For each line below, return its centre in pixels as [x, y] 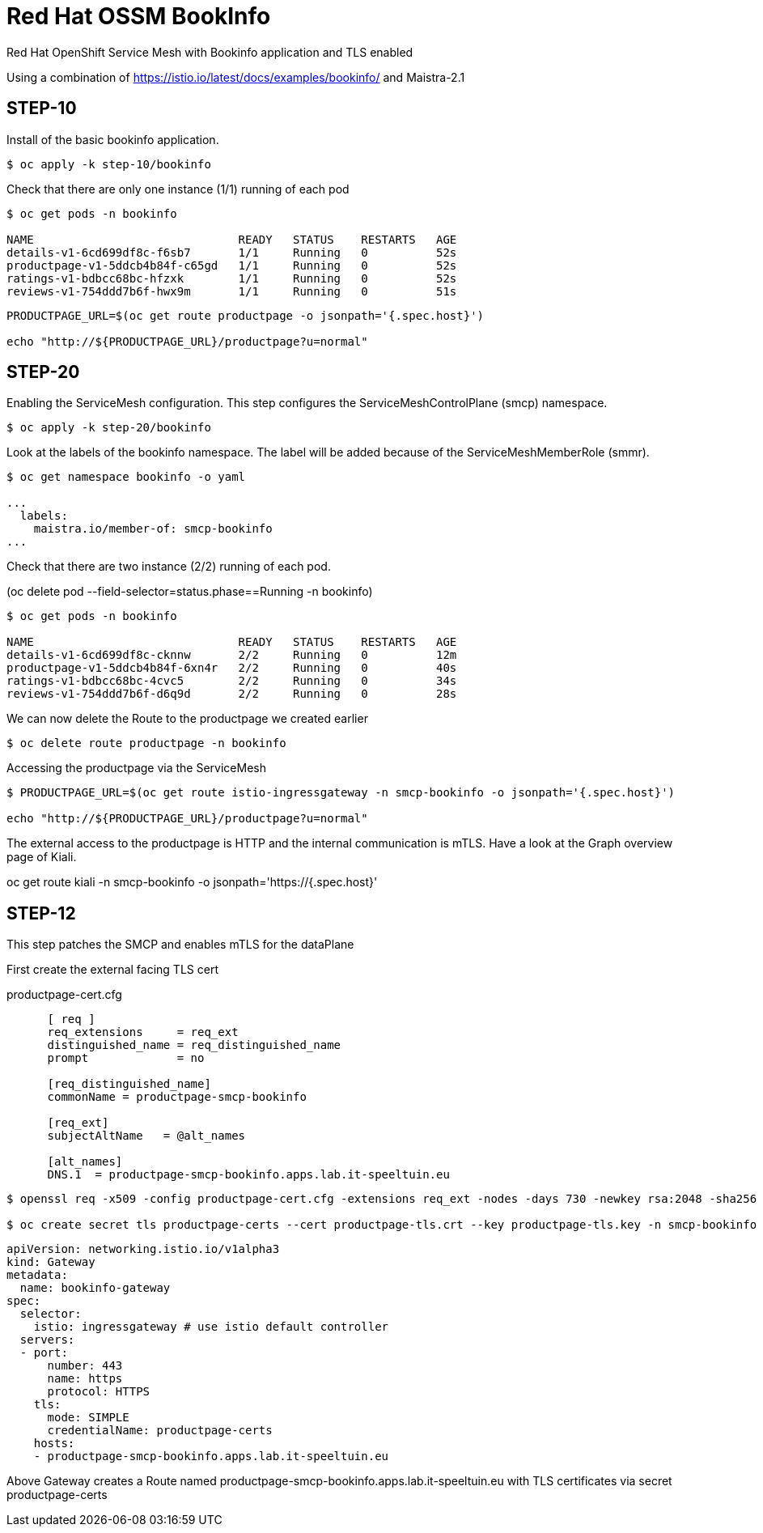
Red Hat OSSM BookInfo [139, 16]
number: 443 [85, 1366]
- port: [44, 1353]
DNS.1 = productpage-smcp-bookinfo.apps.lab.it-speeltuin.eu [248, 1175]
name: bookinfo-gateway [95, 1288]
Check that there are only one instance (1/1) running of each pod [178, 189]
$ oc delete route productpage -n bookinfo [146, 743]
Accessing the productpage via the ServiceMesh [136, 768]
